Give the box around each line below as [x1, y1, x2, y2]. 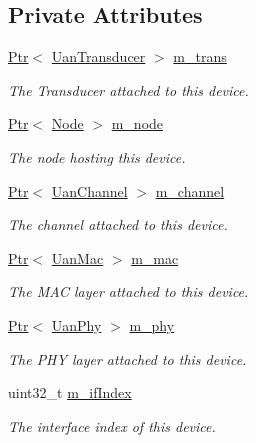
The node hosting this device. [8, 146, 186, 167]
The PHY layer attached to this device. [8, 348, 247, 369]
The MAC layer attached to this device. [8, 281, 249, 302]
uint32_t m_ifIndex [8, 382, 132, 403]
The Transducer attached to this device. [8, 79, 249, 100]
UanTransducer [51, 46, 146, 67]
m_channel [155, 180, 225, 201]
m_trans [173, 46, 227, 67]
